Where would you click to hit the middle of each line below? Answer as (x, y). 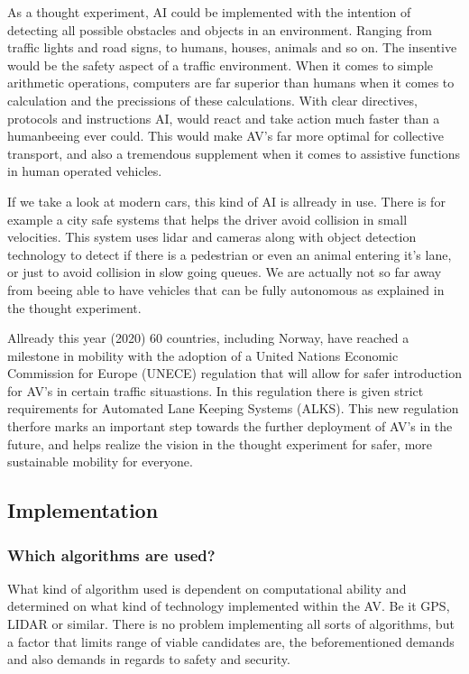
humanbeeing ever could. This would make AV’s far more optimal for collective (226, 136)
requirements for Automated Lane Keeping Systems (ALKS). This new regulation (233, 408)
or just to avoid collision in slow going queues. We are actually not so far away (225, 272)
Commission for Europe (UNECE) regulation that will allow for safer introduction (234, 373)
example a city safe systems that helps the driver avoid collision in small (207, 219)
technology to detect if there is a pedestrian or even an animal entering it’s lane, (230, 254)
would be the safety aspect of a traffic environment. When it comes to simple (221, 65)
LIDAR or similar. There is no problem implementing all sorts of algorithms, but (231, 624)
